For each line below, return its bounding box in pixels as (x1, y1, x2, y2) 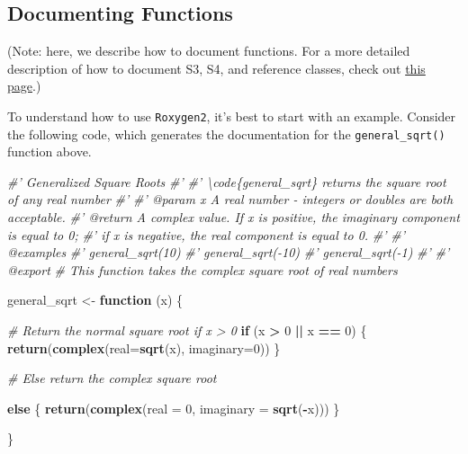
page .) (7, 76, 41, 95)
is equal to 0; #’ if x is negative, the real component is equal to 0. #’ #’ (7, 225, 405, 244)
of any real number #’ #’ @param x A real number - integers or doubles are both (7, 190, 454, 209)
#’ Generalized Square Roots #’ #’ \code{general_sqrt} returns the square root (7, 172, 446, 191)
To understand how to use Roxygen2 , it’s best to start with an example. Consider (7, 106, 456, 125)
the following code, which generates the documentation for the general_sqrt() (7, 124, 445, 143)
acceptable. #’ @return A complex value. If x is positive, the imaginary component (7, 208, 460, 227)
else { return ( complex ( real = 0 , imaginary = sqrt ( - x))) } (7, 398, 340, 417)
